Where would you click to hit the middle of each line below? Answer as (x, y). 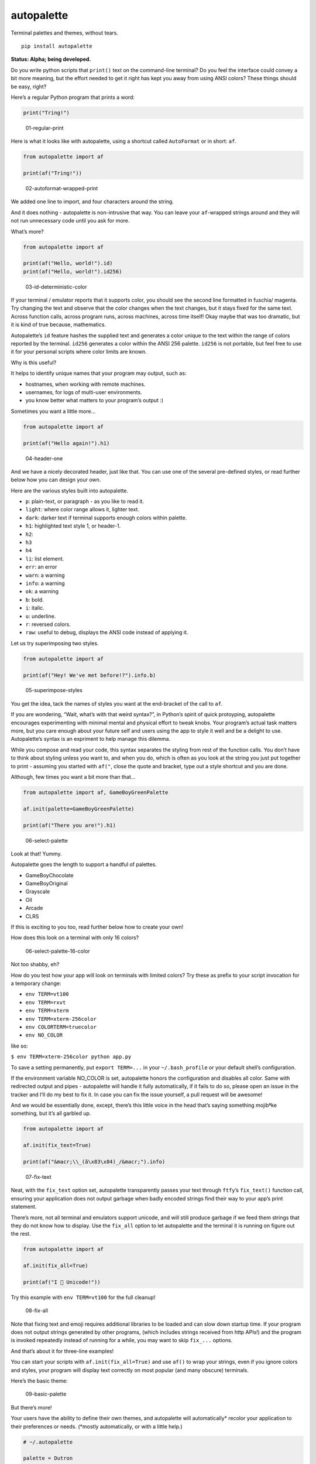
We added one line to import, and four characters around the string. (92, 201)
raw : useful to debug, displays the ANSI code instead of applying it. (107, 632)
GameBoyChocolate (50, 875)
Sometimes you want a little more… (53, 411)
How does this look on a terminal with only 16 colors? (75, 938)
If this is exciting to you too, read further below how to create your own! (97, 927)
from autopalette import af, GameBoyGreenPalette (96, 792)
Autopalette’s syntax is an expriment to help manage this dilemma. (91, 739)
